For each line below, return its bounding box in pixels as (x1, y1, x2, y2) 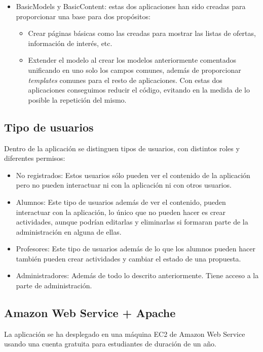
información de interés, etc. (28, 37, 112, 48)
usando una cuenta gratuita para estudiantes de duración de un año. (4, 338, 216, 349)
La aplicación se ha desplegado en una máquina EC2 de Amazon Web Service (4, 328, 245, 339)
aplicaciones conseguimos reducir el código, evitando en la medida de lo (28, 84, 250, 95)
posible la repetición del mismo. (28, 94, 127, 105)
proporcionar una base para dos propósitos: (16, 11, 151, 21)
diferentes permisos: (4, 153, 65, 163)
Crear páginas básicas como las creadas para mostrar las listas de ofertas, (28, 28, 256, 38)
